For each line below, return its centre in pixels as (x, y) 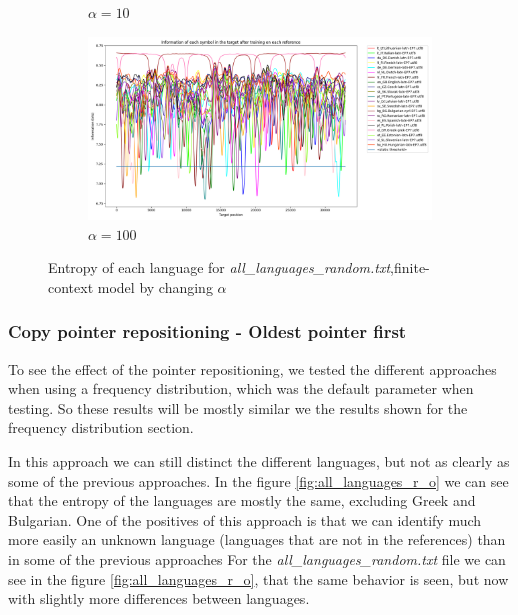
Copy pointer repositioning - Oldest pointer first (207, 331)
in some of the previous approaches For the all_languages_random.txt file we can (257, 558)
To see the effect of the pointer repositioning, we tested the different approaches (252, 368)
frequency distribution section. (101, 427)
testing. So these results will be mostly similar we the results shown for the (238, 407)
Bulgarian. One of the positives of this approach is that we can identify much (245, 519)
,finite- (410, 267)
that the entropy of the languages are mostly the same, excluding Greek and (242, 500)
